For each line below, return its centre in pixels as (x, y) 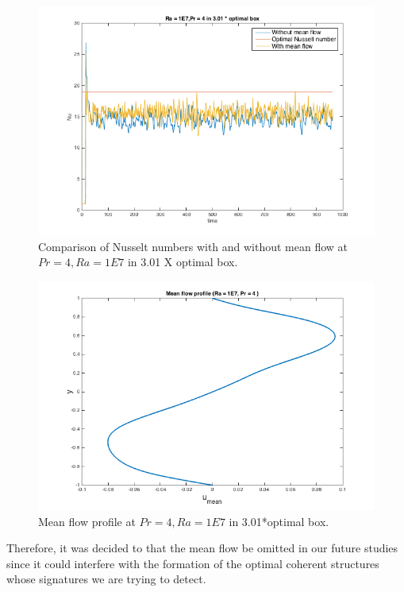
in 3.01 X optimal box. (183, 262)
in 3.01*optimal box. (279, 521)
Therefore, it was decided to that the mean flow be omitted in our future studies (202, 548)
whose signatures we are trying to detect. (106, 579)
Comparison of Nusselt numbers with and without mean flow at (193, 246)
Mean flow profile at (87, 521)
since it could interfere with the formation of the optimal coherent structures (193, 563)
